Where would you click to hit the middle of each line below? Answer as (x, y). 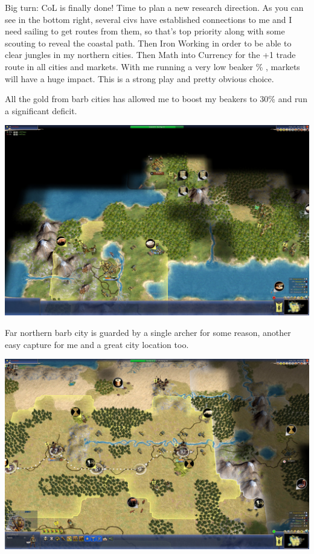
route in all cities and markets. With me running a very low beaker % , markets (152, 66)
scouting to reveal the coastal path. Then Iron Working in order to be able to (148, 43)
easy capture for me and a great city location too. (97, 344)
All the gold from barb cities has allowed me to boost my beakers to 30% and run (156, 99)
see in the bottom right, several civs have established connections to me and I (149, 19)
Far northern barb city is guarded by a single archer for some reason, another (148, 332)
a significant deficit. (41, 110)
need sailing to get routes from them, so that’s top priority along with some (145, 31)
